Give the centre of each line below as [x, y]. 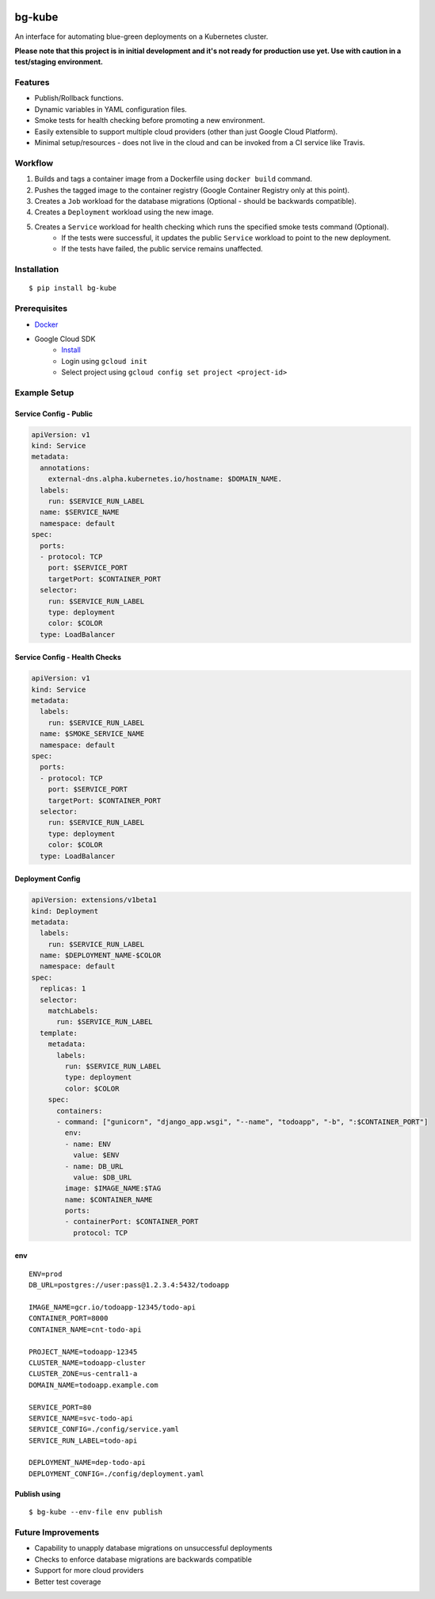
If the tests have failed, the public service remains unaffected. [162, 249]
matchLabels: [73, 1011]
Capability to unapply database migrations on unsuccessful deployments [153, 1548]
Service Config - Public [54, 413]
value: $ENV [96, 1155]
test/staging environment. [59, 62]
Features [32, 82]
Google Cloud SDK [65, 339]
